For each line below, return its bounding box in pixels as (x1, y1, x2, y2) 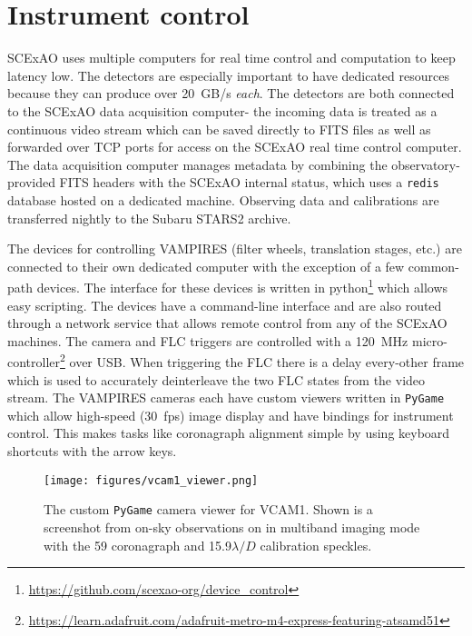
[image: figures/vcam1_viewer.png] (44, 473, 259, 487)
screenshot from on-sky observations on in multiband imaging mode (44, 517, 420, 536)
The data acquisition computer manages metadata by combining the (7, 154, 388, 174)
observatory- (391, 154, 460, 174)
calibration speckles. (260, 535, 372, 554)
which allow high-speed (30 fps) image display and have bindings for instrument (7, 405, 454, 424)
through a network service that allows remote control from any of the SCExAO (7, 313, 447, 333)
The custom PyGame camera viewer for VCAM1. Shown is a (44, 500, 373, 519)
